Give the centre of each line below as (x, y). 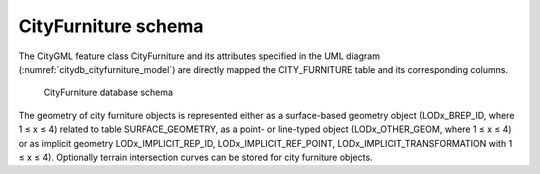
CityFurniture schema (111, 26)
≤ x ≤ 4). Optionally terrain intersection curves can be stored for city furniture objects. (196, 157)
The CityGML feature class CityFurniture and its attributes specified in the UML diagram (199, 56)
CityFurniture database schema (108, 92)
